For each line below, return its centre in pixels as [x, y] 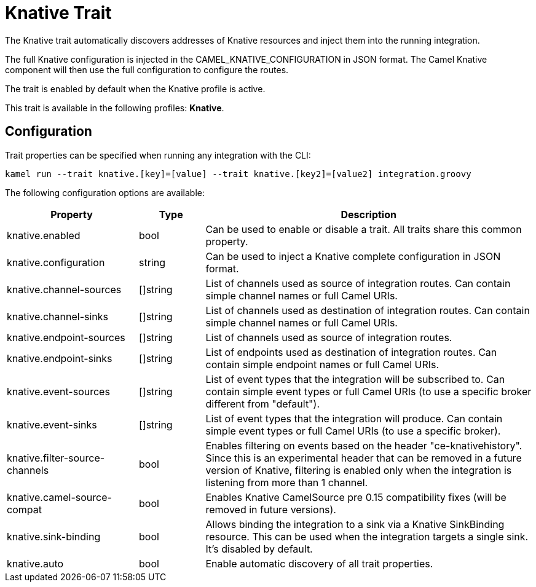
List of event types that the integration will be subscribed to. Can [355, 379]
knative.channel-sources [64, 289]
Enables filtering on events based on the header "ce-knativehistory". [364, 445]
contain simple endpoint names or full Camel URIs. [322, 364]
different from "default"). [263, 404]
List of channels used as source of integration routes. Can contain [358, 283]
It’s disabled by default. [259, 549]
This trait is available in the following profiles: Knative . [115, 108]
